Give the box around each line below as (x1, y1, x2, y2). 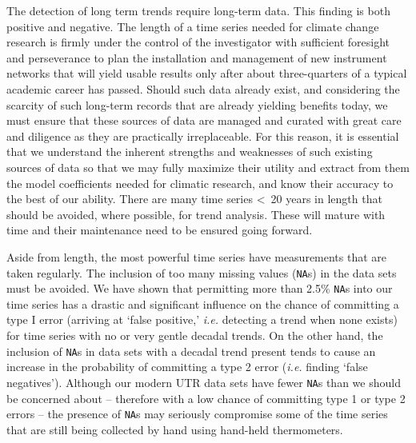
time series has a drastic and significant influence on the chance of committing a (6, 295, 399, 312)
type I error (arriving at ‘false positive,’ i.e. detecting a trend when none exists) (6, 311, 398, 328)
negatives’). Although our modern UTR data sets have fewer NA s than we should (6, 373, 401, 390)
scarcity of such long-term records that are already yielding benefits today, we (6, 96, 388, 113)
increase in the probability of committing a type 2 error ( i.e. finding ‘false (6, 358, 368, 375)
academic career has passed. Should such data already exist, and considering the (6, 80, 400, 97)
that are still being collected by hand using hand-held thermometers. (6, 421, 343, 437)
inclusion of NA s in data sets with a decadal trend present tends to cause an (6, 342, 376, 359)
